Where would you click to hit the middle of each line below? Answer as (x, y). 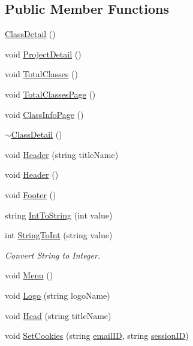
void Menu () (29, 275)
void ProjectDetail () (43, 54)
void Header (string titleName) (62, 154)
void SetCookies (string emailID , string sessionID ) (97, 336)
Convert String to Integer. (53, 255)
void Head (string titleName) (58, 315)
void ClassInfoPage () (44, 114)
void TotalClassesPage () (50, 94)
